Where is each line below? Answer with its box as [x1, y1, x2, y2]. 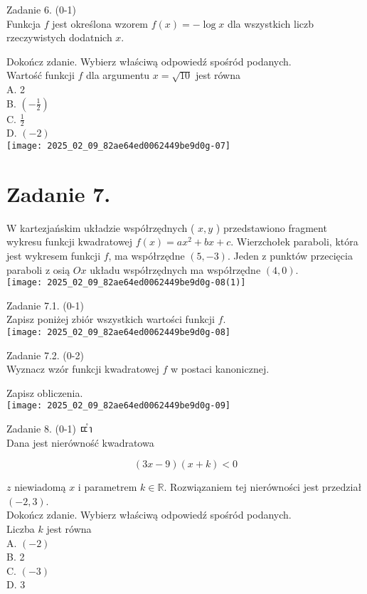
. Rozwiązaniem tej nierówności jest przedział [164, 479, 362, 494]
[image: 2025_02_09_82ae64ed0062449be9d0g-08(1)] [6, 277, 246, 288]
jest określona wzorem [52, 16, 149, 31]
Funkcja [6, 16, 41, 31]
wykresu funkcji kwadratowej [6, 234, 133, 249]
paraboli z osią [6, 262, 70, 277]
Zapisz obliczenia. [6, 385, 83, 400]
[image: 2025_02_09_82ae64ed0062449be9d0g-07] [6, 140, 230, 151]
